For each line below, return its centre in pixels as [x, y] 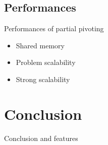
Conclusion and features [41, 138]
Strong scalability [43, 79]
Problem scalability [46, 62]
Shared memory [40, 45]
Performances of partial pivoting [54, 28]
